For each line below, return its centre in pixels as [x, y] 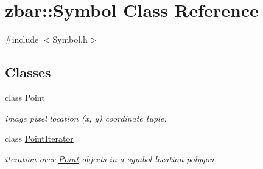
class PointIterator [39, 138]
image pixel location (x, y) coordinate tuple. [86, 118]
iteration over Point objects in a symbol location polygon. [111, 158]
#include [22, 39]
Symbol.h [70, 39]
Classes [28, 72]
